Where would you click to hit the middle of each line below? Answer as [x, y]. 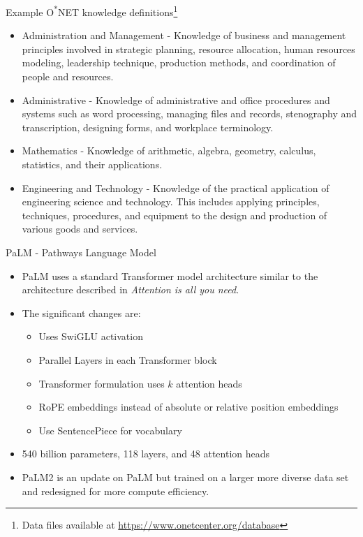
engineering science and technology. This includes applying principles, [171, 201]
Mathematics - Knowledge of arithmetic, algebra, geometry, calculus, [169, 150]
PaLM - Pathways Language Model [81, 252]
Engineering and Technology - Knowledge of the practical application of [176, 187]
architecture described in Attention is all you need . [131, 289]
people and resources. [68, 76]
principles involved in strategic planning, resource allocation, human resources [188, 49]
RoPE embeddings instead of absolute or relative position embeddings [188, 407]
